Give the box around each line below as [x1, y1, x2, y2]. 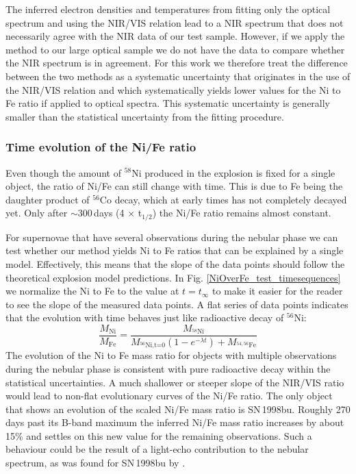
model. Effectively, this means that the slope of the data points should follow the [5, 256, 345, 271]
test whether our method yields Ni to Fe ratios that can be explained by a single [5, 243, 344, 258]
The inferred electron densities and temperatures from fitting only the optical [5, 2, 331, 16]
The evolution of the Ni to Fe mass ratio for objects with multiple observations [5, 348, 337, 362]
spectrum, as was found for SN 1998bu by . [5, 456, 186, 470]
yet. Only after [5, 205, 68, 220]
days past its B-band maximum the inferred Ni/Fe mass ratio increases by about [5, 415, 344, 429]
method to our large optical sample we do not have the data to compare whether [5, 42, 345, 56]
